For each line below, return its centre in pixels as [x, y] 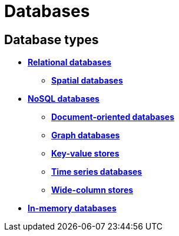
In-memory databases [72, 208]
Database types [52, 39]
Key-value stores [85, 154]
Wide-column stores [92, 190]
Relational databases [70, 62]
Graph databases [86, 135]
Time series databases [97, 172]
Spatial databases [87, 81]
